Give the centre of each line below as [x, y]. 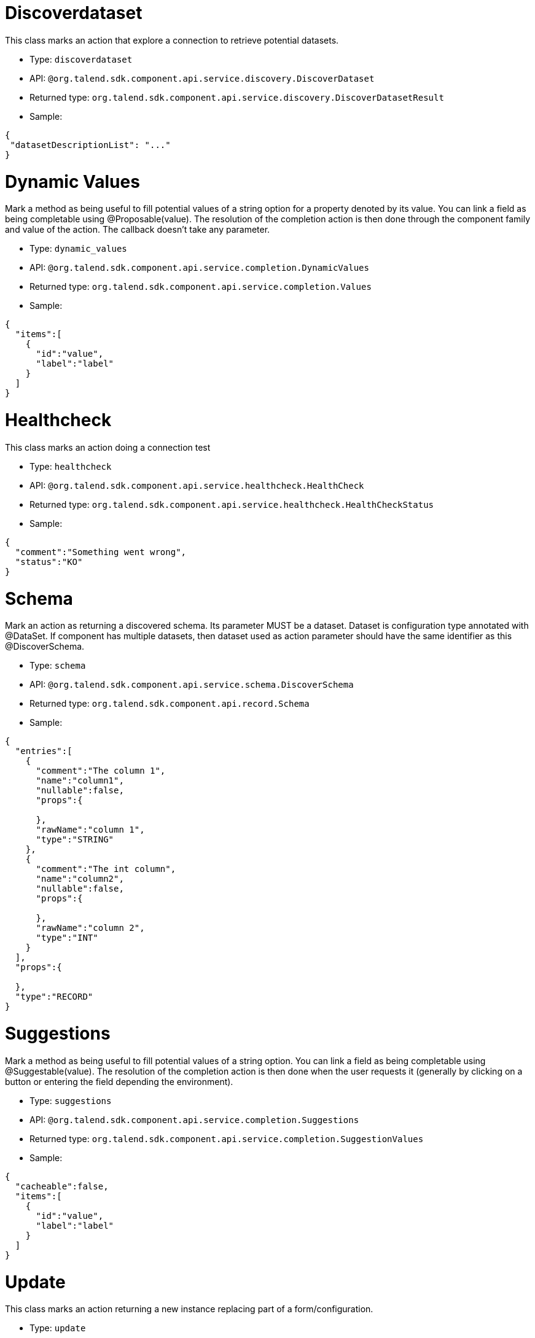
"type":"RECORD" [54, 997]
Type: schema [58, 666]
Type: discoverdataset [81, 59]
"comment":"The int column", [106, 869]
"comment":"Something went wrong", [101, 552]
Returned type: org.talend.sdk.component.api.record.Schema [170, 704]
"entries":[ [44, 751]
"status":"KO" [49, 562]
